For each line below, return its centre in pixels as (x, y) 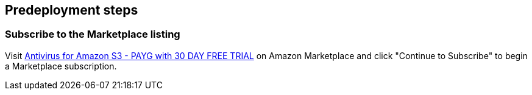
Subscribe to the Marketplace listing (93, 34)
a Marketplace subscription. (61, 66)
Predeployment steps (72, 10)
